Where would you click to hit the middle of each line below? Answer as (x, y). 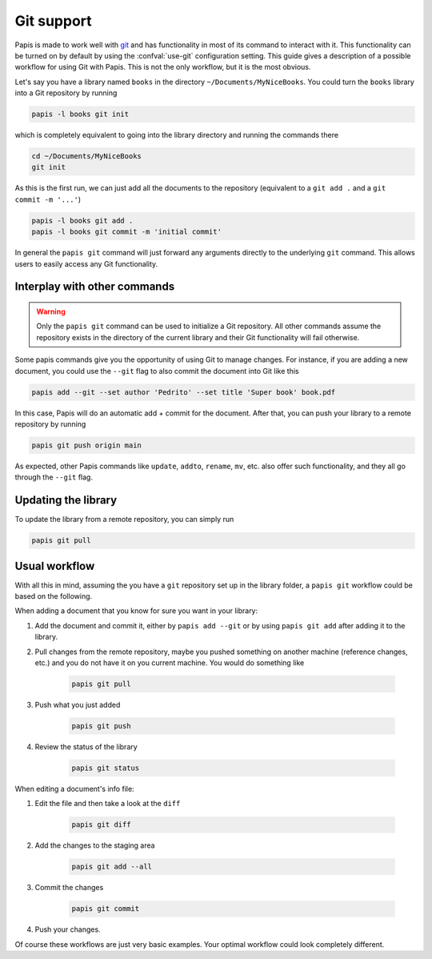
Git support (53, 21)
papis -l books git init (80, 114)
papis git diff (101, 825)
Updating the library (66, 500)
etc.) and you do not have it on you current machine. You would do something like (170, 663)
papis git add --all (112, 867)
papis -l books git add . (82, 221)
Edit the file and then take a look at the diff (108, 804)
